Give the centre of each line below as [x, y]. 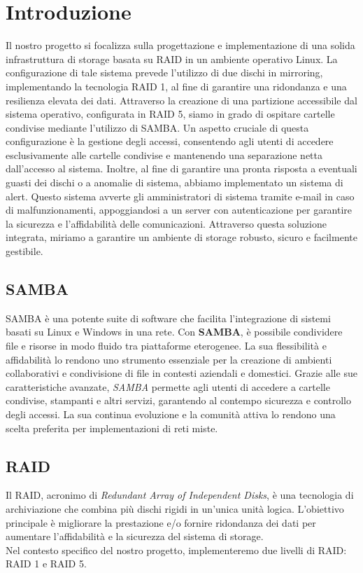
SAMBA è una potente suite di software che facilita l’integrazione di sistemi [168, 318]
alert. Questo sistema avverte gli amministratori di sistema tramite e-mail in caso [180, 196]
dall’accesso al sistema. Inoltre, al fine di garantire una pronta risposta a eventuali [181, 168]
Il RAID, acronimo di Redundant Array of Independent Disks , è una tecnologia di [180, 495]
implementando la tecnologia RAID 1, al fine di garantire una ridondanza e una [176, 86]
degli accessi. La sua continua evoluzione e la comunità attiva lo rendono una [171, 414]
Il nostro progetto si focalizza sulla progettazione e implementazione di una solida [180, 45]
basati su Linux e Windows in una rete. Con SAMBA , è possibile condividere [174, 332]
